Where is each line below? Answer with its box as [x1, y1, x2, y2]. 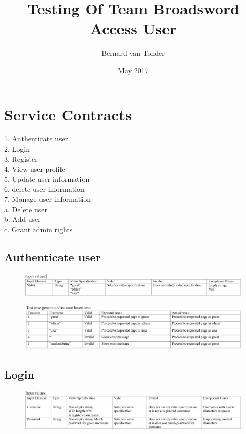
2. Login [4, 143, 30, 154]
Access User [90, 18, 177, 39]
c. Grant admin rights [4, 223, 73, 234]
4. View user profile [4, 163, 65, 174]
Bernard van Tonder [101, 48, 165, 58]
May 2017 [118, 65, 149, 75]
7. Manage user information [4, 194, 91, 204]
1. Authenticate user [4, 133, 68, 144]
